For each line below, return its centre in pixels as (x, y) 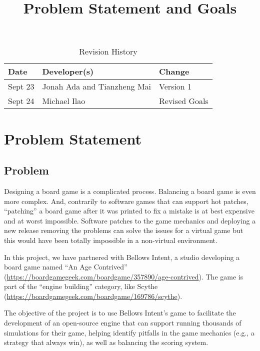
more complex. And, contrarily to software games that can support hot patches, (126, 201)
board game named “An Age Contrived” (66, 267)
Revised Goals (184, 101)
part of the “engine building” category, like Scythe (81, 286)
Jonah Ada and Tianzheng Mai (97, 86)
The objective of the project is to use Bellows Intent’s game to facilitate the (120, 313)
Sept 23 (21, 86)
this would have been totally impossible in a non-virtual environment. (111, 240)
